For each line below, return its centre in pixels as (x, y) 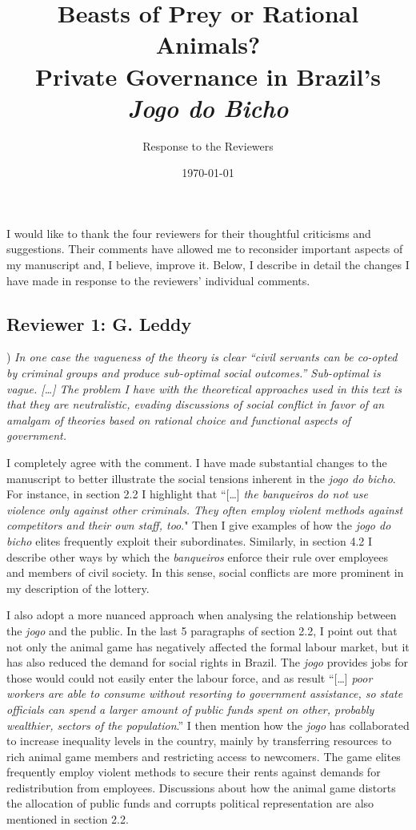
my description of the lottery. (78, 588)
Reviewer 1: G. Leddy (99, 323)
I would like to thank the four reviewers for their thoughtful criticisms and (189, 233)
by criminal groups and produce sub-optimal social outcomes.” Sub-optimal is (194, 373)
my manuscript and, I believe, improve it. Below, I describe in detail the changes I (208, 265)
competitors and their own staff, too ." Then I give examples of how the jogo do (199, 525)
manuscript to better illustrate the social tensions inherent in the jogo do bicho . (201, 478)
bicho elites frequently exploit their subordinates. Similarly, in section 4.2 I (190, 540)
